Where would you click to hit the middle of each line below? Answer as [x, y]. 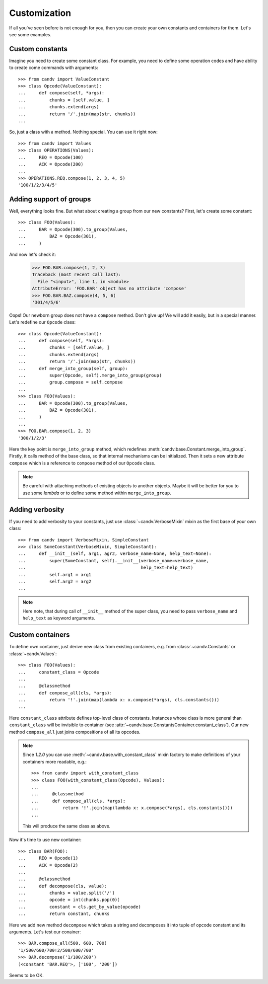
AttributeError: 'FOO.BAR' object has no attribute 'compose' [109, 289]
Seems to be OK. [27, 975]
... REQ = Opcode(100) [51, 157]
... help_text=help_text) [106, 568]
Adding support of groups [50, 199]
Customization [40, 13]
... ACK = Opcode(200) [51, 164]
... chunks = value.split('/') [67, 893]
